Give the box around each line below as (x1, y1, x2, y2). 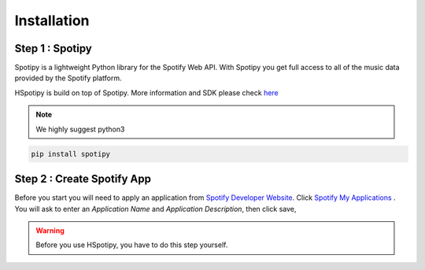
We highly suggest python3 (35, 124, 125, 134)
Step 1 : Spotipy (14, 42, 92, 55)
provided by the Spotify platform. (14, 73, 122, 83)
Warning (35, 225, 65, 235)
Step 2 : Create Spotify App (14, 172, 151, 186)
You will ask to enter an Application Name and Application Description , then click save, (14, 204, 297, 213)
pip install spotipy (31, 150, 110, 158)
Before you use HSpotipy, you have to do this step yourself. (35, 240, 228, 250)
